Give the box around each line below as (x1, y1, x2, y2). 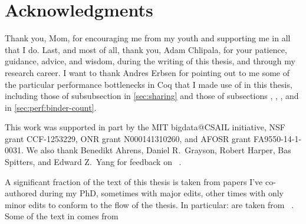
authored (5, 187, 37, 199)
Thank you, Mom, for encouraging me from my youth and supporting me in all (5, 32, 291, 44)
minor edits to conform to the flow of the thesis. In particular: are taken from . (5, 198, 294, 210)
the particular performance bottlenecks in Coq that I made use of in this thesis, (5, 78, 292, 90)
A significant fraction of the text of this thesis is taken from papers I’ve (5, 175, 263, 187)
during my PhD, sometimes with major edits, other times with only (40, 187, 284, 199)
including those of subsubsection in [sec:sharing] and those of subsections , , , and (5, 90, 299, 102)
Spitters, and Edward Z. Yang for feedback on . (5, 156, 182, 168)
